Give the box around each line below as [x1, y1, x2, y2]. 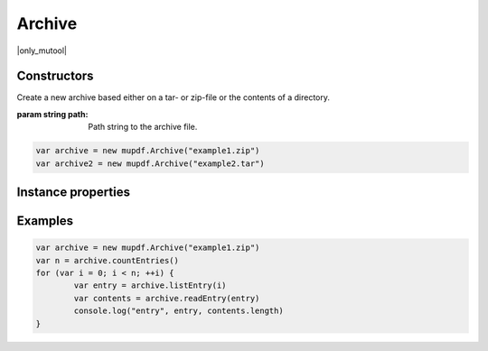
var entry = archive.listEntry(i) [73, 281, 227, 291]
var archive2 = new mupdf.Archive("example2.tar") [35, 158, 266, 169]
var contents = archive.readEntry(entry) [73, 293, 260, 303]
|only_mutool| [16, 45, 68, 56]
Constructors [16, 69, 94, 84]
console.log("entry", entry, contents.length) [73, 306, 284, 316]
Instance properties [16, 185, 131, 200]
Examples [16, 213, 74, 229]
